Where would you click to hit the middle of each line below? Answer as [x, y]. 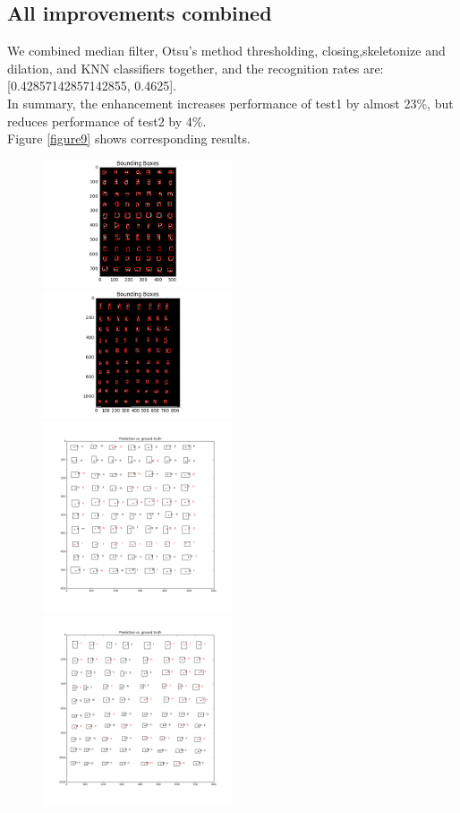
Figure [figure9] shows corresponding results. [129, 138]
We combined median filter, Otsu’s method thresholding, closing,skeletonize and [226, 51]
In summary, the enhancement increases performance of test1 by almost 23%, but [230, 103]
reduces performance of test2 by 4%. [107, 121]
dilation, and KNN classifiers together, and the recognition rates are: [196, 68]
